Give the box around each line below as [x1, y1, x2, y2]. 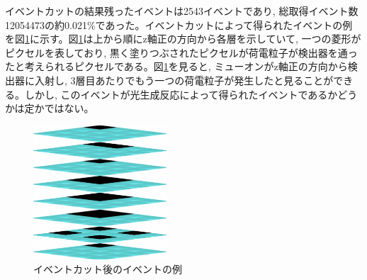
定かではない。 [24, 101, 94, 116]
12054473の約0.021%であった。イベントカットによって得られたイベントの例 [5, 17, 353, 32]
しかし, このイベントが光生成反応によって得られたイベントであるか [24, 86, 338, 101]
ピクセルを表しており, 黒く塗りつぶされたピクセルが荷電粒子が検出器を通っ [5, 45, 358, 60]
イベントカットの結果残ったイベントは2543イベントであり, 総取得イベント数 [5, 4, 358, 18]
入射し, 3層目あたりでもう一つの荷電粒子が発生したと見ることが [34, 72, 334, 87]
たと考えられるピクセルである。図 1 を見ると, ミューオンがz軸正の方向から [5, 59, 348, 74]
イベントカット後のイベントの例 [33, 262, 182, 276]
